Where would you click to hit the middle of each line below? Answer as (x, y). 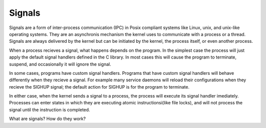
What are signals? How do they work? (48, 119)
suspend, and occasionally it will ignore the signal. (60, 64)
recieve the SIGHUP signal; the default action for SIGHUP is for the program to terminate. (99, 87)
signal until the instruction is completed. (50, 110)
